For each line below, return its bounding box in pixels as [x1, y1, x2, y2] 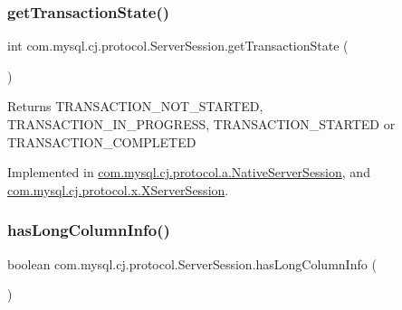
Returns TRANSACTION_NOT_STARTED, [7, 97, 263, 116]
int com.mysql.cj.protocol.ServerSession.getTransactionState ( [7, 36, 349, 55]
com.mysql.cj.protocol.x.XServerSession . [7, 180, 229, 199]
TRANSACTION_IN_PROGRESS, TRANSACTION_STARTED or [7, 115, 396, 133]
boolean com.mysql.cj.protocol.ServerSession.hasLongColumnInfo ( [7, 254, 377, 273]
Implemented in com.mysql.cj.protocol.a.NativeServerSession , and [7, 163, 370, 182]
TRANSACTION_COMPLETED [7, 132, 196, 151]
